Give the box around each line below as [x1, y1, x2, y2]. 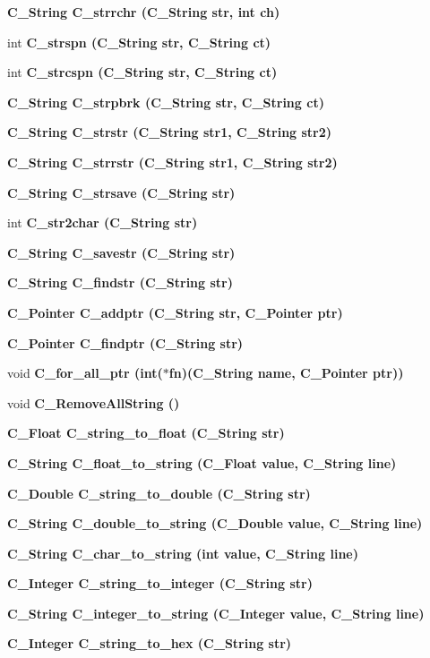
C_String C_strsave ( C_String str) [7, 183, 236, 201]
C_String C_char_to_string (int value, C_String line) [7, 543, 358, 562]
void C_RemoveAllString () [7, 393, 180, 412]
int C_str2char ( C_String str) [7, 213, 198, 232]
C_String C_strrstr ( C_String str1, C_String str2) [7, 152, 338, 171]
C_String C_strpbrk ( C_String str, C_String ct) [7, 92, 324, 111]
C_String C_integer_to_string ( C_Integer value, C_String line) [7, 603, 425, 622]
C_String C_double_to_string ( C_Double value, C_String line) [7, 514, 423, 533]
